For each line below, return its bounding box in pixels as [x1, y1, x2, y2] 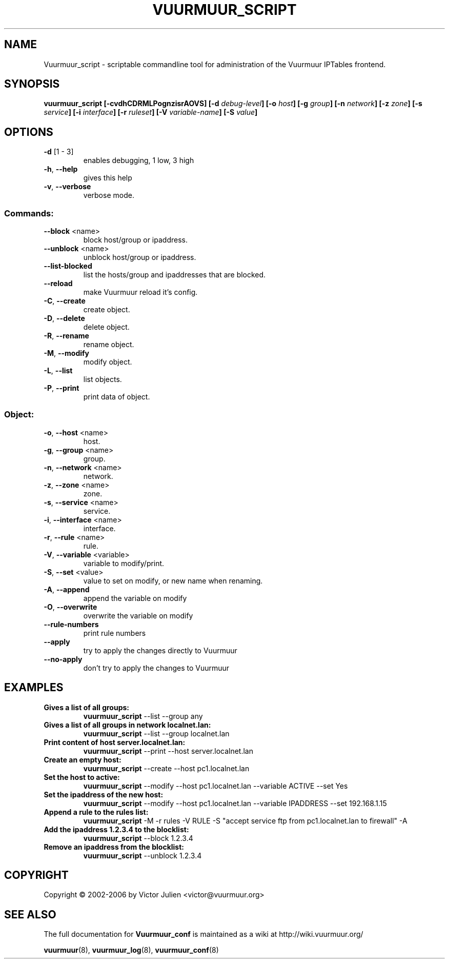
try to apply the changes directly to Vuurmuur [83, 646, 237, 655]
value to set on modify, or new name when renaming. [83, 576, 263, 585]
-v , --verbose [44, 182, 91, 191]
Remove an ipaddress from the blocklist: [44, 842, 184, 851]
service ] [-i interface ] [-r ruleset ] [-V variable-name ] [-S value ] [44, 108, 258, 117]
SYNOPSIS [4, 77, 60, 91]
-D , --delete [44, 314, 85, 323]
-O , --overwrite [44, 602, 97, 611]
